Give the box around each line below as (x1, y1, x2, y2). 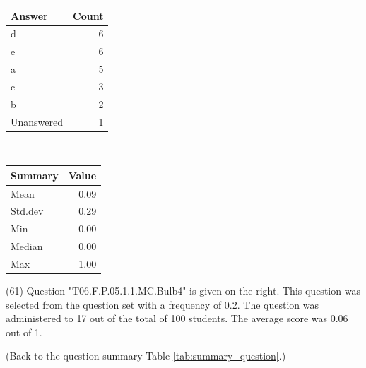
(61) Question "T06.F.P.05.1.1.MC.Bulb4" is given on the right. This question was (6, 283, 360, 298)
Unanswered (11, 114, 64, 129)
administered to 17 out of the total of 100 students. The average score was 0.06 (6, 311, 348, 326)
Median (11, 239, 43, 254)
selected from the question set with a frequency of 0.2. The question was (6, 297, 319, 311)
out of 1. (6, 324, 42, 339)
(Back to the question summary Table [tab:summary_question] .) (6, 348, 286, 363)
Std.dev (11, 203, 44, 218)
